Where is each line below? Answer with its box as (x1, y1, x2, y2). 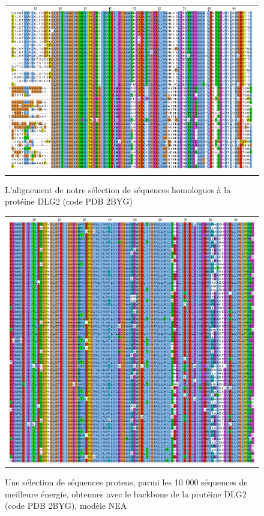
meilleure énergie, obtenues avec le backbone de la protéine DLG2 (5, 487, 247, 500)
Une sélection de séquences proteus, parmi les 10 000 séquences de (5, 476, 248, 488)
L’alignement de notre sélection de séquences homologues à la (5, 183, 231, 196)
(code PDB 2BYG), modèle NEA (5, 499, 127, 512)
